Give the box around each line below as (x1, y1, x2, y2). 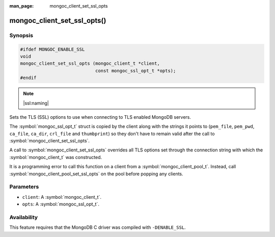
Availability (9, 214, 38, 221)
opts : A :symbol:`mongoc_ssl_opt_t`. (22, 201, 99, 207)
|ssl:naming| (23, 100, 49, 106)
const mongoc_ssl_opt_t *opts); (95, 68, 176, 73)
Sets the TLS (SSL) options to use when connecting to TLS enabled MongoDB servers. (9, 114, 191, 120)
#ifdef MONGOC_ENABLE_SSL (20, 46, 85, 52)
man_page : (9, 3, 34, 9)
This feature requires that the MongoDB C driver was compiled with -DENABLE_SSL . (9, 224, 186, 230)
